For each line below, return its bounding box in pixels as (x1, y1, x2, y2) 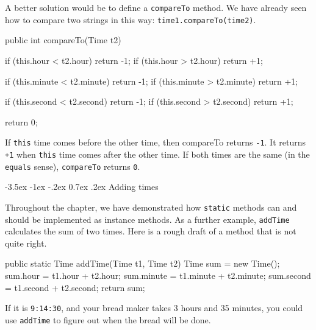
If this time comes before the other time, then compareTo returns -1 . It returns (5, 136, 306, 149)
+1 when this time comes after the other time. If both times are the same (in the (5, 147, 310, 160)
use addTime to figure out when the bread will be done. (5, 313, 211, 326)
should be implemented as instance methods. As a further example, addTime (5, 212, 290, 225)
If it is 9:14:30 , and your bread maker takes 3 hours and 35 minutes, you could (5, 301, 303, 314)
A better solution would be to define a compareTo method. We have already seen (5, 1, 307, 13)
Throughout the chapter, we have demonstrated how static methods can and (5, 200, 297, 213)
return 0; (5, 115, 38, 128)
